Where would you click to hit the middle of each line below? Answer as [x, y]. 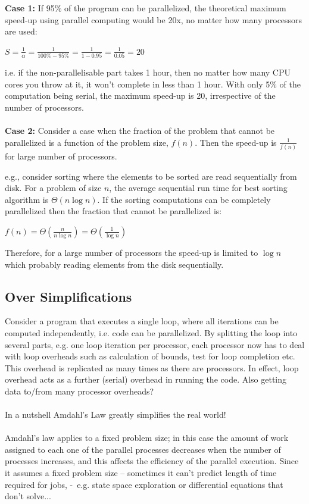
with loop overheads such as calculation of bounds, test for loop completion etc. [150, 356]
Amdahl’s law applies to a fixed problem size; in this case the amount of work [147, 438]
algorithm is [27, 199]
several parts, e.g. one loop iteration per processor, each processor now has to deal [155, 344]
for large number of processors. [61, 156]
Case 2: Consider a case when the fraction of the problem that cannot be [140, 131]
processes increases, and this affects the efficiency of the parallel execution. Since [152, 461]
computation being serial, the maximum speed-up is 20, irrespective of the [140, 96]
